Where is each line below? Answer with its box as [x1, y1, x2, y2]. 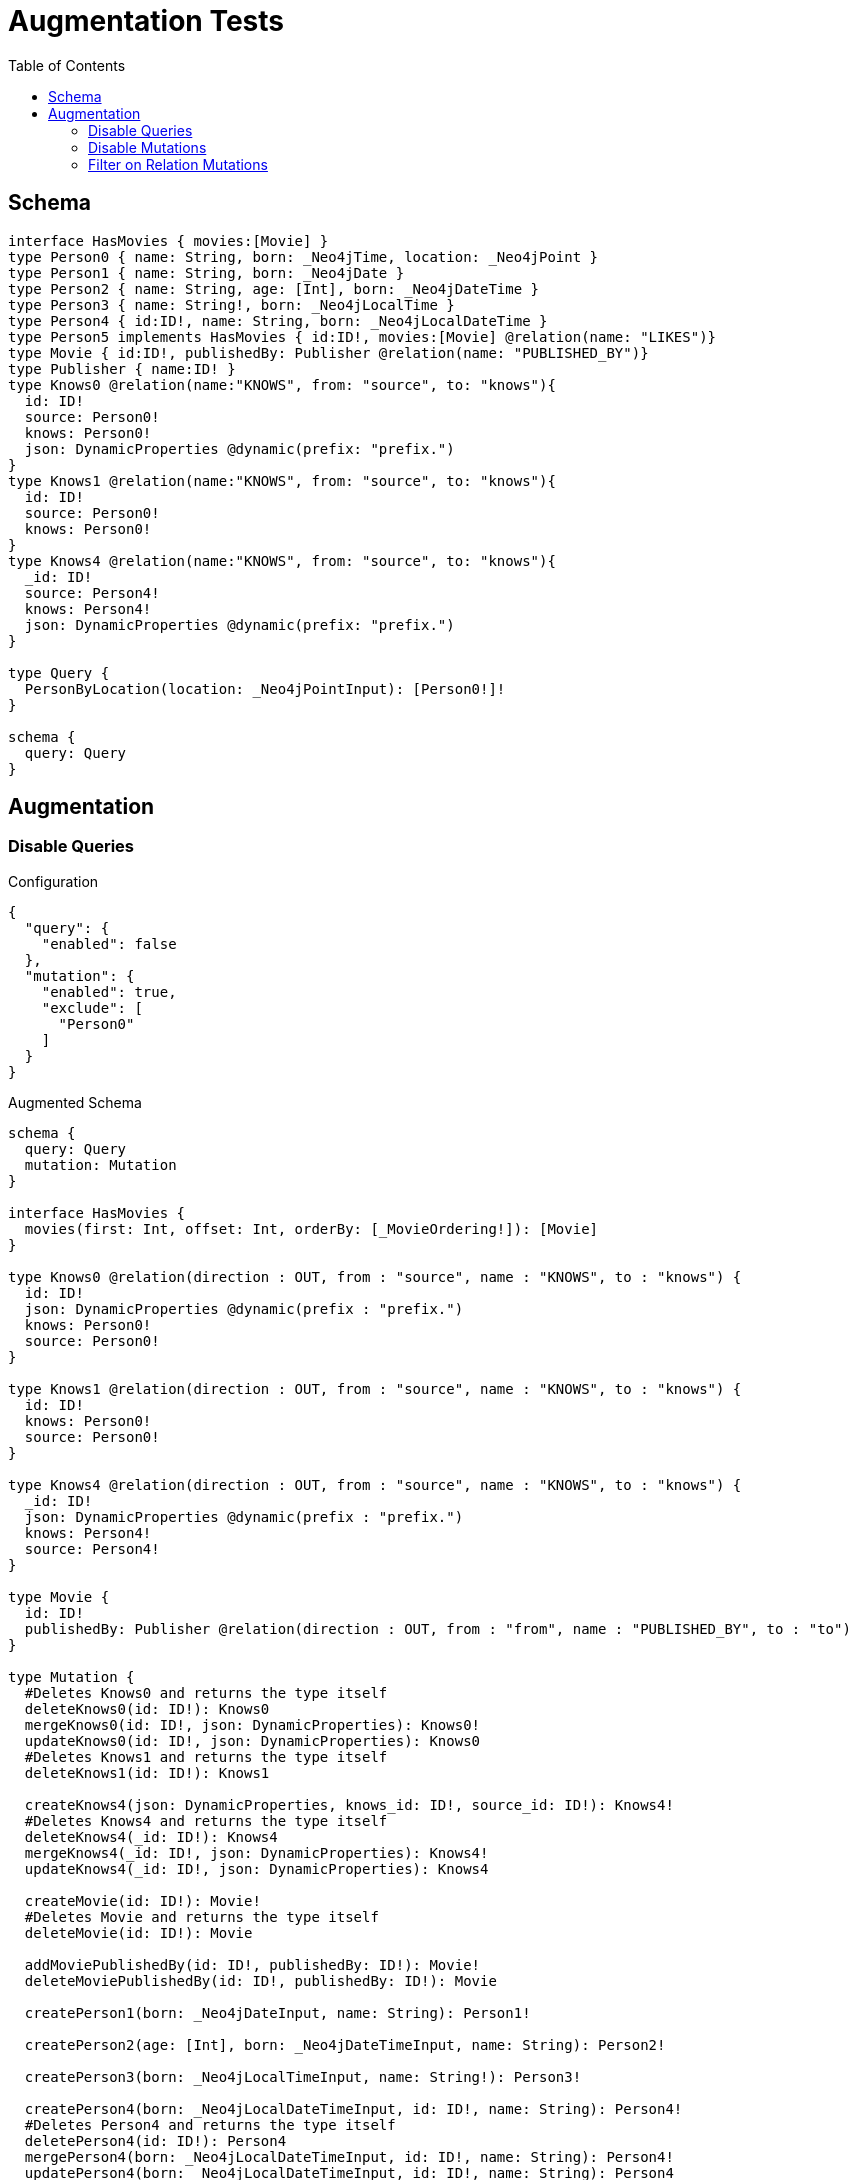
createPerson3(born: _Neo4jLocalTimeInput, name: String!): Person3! [24, 2068, 582, 2085]
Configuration [8, 872, 99, 890]
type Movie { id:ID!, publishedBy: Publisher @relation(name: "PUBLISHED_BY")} [8, 344, 649, 361]
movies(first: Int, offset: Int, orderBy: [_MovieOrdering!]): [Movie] [24, 1220, 599, 1237]
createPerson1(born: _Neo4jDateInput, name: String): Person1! [24, 2004, 531, 2021]
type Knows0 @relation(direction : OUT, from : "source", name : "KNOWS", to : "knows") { [8, 1268, 742, 1285]
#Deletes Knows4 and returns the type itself [24, 1812, 388, 1829]
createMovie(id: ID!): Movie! [24, 1892, 261, 1909]
